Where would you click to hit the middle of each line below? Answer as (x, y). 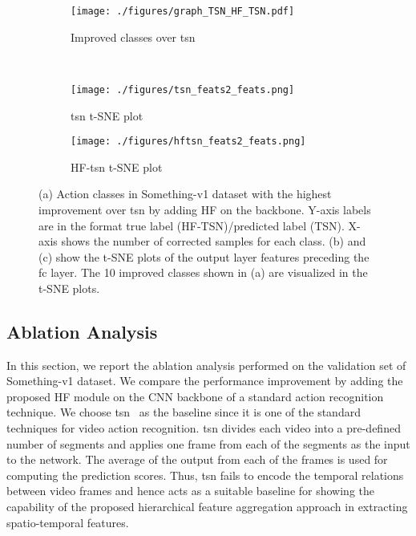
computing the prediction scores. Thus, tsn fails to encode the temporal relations (205, 475)
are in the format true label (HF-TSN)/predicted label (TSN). (192, 225)
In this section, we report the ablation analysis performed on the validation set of (206, 365)
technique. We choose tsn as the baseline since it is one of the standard (184, 412)
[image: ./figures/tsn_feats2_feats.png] (183, 89)
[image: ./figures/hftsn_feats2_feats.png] (188, 142)
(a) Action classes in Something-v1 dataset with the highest (185, 194)
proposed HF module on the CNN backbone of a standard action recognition (195, 396)
